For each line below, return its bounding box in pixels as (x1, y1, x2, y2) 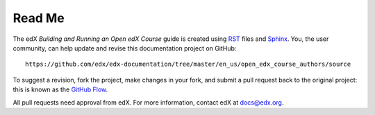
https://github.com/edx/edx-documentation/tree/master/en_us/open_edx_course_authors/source (25, 60, 351, 69)
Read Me (12, 10, 65, 26)
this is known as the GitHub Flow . (12, 85, 108, 94)
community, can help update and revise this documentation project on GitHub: (12, 44, 237, 52)
